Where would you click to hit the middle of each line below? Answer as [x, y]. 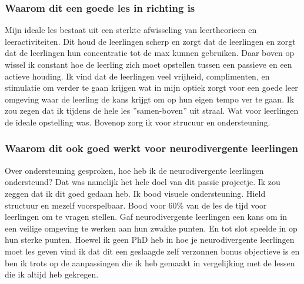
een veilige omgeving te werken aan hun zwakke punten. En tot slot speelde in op [151, 228]
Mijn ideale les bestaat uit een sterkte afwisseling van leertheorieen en [131, 30]
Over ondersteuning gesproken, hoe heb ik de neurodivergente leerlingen [134, 170]
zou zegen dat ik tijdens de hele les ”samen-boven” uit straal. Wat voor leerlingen [152, 110]
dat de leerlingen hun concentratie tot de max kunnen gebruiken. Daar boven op [150, 53]
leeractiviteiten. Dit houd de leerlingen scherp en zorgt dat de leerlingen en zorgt [150, 41]
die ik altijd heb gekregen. [52, 274]
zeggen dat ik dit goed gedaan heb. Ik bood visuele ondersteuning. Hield [135, 193]
